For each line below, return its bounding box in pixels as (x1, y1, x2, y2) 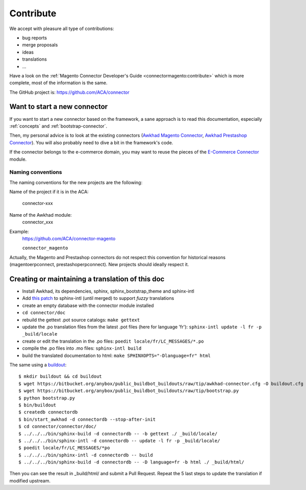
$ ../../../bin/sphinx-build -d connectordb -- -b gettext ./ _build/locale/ (18, 431, 218, 436)
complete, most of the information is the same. (9, 80, 108, 86)
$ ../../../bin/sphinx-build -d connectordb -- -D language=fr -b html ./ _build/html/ (18, 459, 245, 465)
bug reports (22, 35, 47, 41)
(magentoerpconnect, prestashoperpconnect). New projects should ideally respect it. (9, 262, 189, 268)
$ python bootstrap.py (18, 395, 75, 401)
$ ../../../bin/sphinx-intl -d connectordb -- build (18, 452, 153, 458)
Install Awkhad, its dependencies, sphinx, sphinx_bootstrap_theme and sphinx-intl (22, 288, 195, 294)
